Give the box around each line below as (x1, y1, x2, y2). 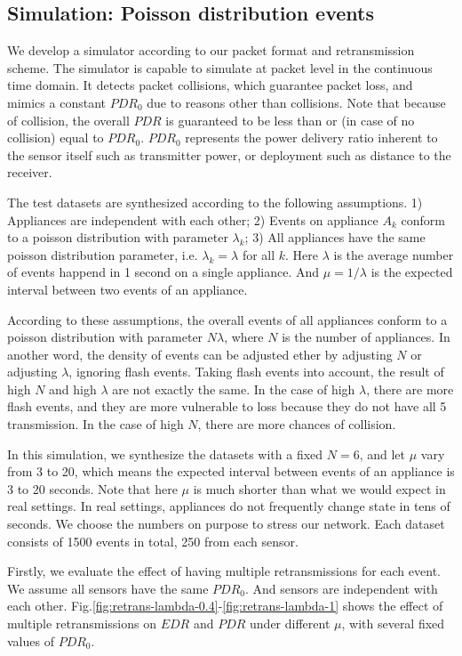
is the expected (370, 263, 453, 281)
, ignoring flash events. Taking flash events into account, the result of (68, 362, 444, 381)
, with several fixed (341, 614, 445, 633)
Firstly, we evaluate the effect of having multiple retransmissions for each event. (7, 562, 441, 580)
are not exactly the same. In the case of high (112, 379, 355, 398)
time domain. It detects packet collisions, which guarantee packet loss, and (7, 76, 413, 94)
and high (49, 379, 97, 398)
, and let (359, 444, 406, 463)
